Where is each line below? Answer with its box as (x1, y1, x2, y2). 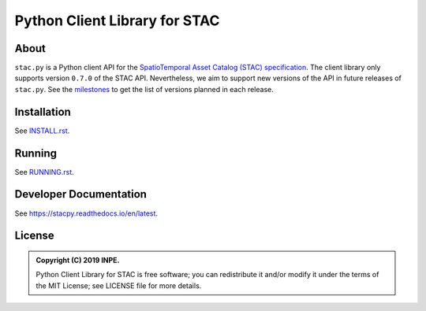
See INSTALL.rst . (14, 126, 70, 135)
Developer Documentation (14, 187, 148, 201)
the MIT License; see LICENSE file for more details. (35, 280, 202, 291)
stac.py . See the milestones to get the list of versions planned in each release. (14, 84, 274, 94)
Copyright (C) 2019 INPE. (35, 255, 120, 265)
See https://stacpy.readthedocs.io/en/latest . (14, 209, 158, 218)
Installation (14, 105, 71, 118)
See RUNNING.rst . (14, 167, 74, 176)
